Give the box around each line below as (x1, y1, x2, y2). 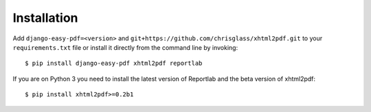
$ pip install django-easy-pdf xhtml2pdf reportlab (25, 59, 203, 68)
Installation (12, 10, 78, 25)
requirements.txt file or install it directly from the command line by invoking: (12, 43, 238, 51)
